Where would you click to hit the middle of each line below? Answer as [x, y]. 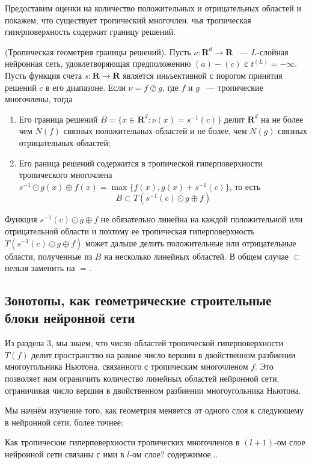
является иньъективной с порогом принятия [203, 75]
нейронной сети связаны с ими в [65, 454]
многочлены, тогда [39, 99]
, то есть [245, 186]
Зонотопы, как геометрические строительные [138, 300]
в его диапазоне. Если [86, 87]
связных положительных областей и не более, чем [155, 131]
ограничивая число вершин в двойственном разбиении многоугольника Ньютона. [153, 390]
